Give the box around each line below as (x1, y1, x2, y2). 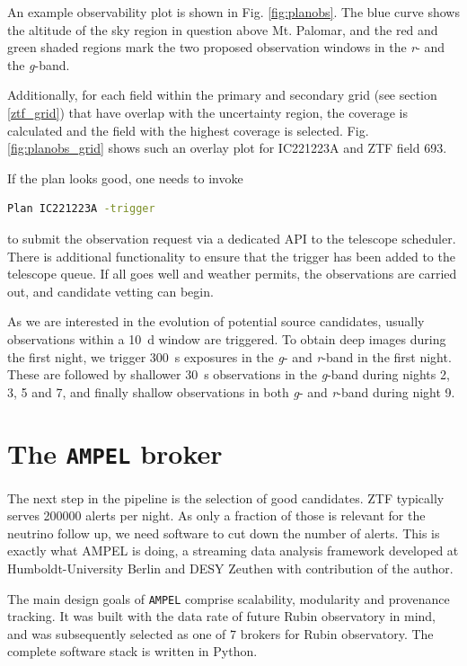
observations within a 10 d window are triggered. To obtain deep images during (7, 329, 446, 348)
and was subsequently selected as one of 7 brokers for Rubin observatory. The (7, 624, 434, 643)
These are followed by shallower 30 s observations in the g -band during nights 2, (7, 365, 450, 384)
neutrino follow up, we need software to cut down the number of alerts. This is (7, 523, 440, 542)
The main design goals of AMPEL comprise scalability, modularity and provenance (7, 589, 450, 608)
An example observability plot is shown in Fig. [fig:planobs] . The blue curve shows (7, 3, 460, 21)
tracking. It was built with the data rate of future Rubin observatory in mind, (7, 607, 436, 626)
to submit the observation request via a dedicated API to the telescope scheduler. (7, 228, 456, 247)
